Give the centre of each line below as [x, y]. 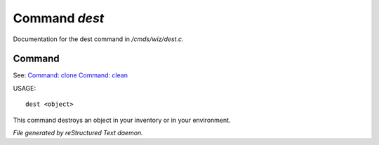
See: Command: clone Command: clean [70, 75]
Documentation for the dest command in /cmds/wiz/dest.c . [98, 39]
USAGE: [25, 88]
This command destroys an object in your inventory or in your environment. [122, 120]
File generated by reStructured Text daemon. [78, 133]
